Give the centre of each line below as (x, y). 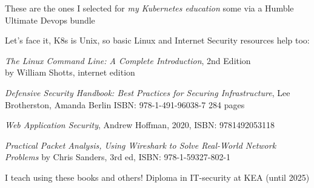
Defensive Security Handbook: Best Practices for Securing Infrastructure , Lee (148, 92)
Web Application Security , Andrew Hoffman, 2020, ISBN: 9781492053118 (140, 125)
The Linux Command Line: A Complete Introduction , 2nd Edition (128, 60)
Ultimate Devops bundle (50, 20)
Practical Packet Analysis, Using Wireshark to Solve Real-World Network (141, 145)
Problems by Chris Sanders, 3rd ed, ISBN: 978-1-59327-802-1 (118, 157)
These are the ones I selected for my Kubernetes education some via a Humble (149, 8)
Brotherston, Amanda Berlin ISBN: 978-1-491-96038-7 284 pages (125, 104)
